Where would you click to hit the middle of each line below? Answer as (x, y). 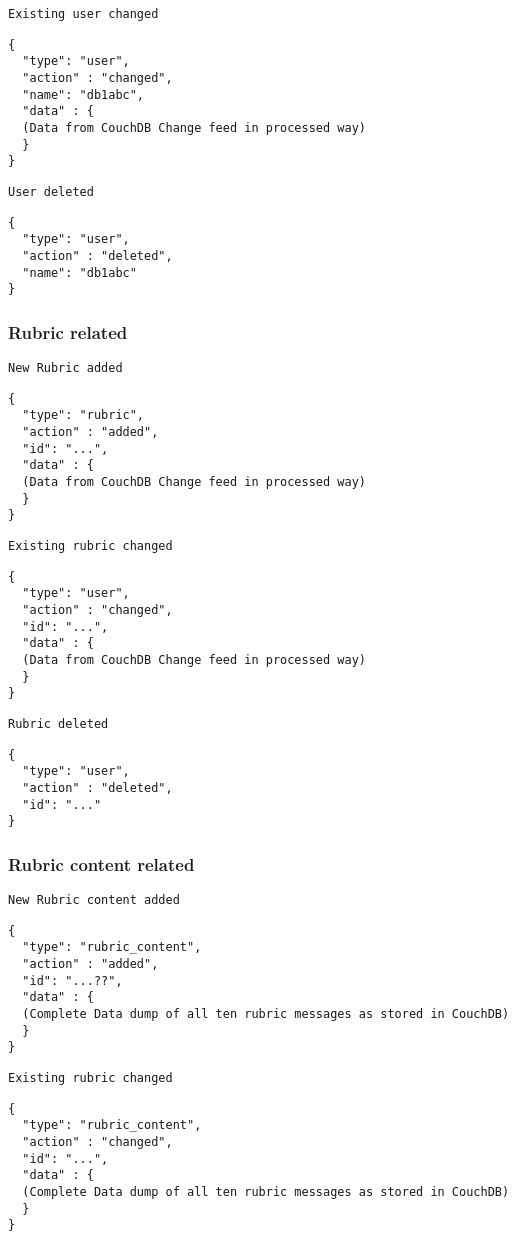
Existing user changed (83, 14)
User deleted (51, 191)
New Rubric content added (94, 900)
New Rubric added (65, 368)
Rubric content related (101, 863)
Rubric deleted (58, 723)
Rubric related (68, 331)
